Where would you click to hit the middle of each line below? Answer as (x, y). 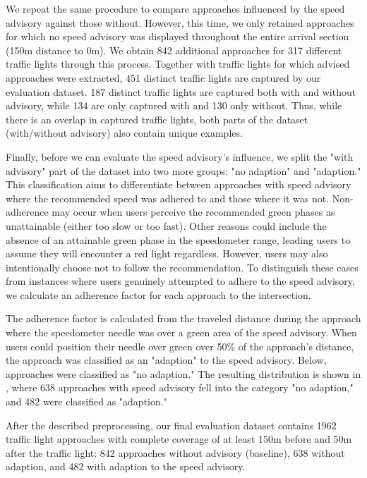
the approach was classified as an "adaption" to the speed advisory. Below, (166, 360)
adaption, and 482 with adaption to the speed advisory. (126, 466)
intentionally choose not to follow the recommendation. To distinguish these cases (182, 267)
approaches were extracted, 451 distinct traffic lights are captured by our (163, 77)
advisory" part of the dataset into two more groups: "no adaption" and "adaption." (183, 170)
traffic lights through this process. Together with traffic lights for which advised (178, 64)
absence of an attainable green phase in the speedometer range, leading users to (178, 239)
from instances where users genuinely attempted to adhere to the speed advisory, (180, 281)
